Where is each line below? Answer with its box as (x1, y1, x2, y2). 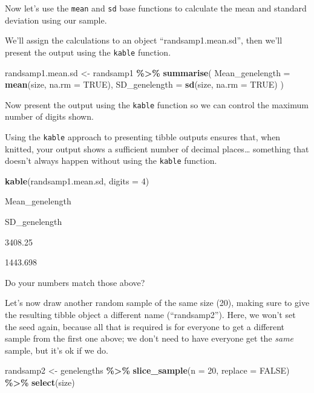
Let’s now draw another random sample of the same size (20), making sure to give (5, 296, 310, 309)
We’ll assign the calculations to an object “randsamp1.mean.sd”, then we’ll (5, 34, 283, 47)
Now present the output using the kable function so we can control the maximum (5, 98, 309, 111)
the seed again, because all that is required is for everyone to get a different (5, 320, 285, 333)
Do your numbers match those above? (5, 276, 145, 288)
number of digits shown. (5, 110, 94, 123)
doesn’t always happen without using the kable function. (5, 154, 217, 167)
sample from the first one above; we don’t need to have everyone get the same (5, 332, 294, 345)
